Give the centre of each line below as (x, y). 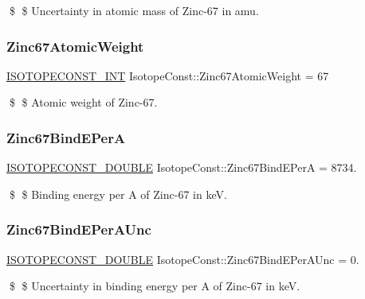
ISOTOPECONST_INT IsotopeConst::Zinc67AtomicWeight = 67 (168, 75)
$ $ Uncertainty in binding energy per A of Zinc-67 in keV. (155, 286)
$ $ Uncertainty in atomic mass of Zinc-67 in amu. (134, 10)
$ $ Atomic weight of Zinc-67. (83, 102)
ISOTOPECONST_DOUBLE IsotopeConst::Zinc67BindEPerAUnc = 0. (183, 259)
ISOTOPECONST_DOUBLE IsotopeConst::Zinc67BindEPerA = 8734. (182, 167)
